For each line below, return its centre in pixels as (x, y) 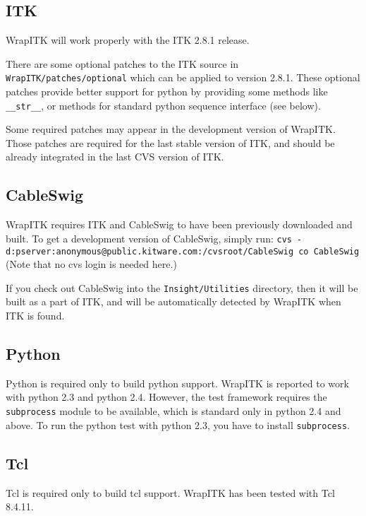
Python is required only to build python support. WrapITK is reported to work (177, 383)
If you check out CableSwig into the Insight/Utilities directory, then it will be (182, 287)
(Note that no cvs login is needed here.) (91, 264)
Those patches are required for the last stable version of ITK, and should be (170, 142)
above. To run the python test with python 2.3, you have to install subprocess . (178, 424)
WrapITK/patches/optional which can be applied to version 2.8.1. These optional (183, 77)
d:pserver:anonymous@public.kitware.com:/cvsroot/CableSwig (150, 251)
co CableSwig (329, 251)
